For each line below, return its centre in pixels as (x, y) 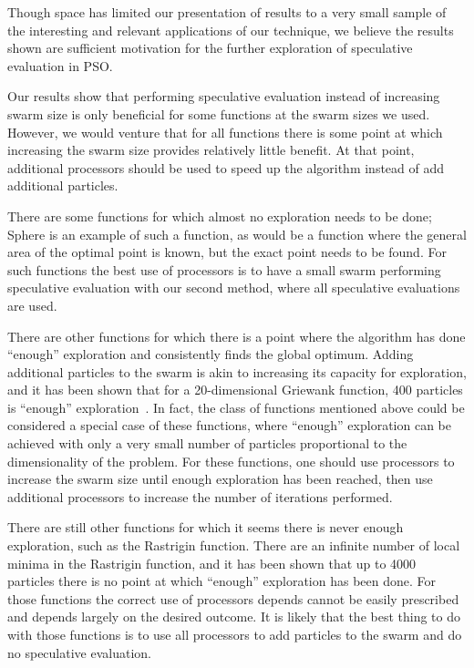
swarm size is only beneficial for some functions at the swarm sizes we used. (219, 113)
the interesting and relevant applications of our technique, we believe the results (231, 30)
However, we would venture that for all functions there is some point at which (225, 132)
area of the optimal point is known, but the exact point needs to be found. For (227, 252)
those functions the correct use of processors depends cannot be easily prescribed (233, 598)
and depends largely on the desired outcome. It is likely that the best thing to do (234, 617)
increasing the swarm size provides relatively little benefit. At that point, (211, 150)
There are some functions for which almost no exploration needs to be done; (220, 216)
